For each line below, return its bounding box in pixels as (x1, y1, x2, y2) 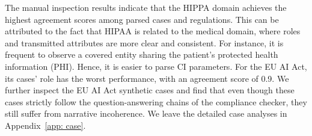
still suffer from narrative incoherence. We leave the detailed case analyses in (5, 107, 287, 120)
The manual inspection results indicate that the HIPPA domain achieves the (5, 1, 287, 13)
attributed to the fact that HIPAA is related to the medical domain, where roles (5, 25, 301, 37)
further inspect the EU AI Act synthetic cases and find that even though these (5, 84, 295, 96)
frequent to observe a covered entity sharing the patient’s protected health (5, 48, 278, 61)
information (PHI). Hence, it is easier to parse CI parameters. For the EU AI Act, (5, 60, 307, 72)
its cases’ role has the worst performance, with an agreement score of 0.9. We (5, 72, 289, 84)
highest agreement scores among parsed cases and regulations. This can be (5, 13, 279, 25)
